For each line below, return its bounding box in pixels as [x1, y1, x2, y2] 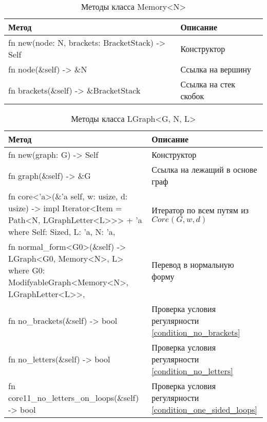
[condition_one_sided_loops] [151, 403, 257, 415]
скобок [180, 90, 204, 102]
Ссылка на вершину [180, 63, 252, 75]
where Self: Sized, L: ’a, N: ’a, [8, 226, 116, 237]
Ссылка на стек [180, 78, 236, 90]
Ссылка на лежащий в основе [151, 163, 257, 175]
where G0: [8, 264, 45, 276]
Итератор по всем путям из [151, 204, 249, 216]
